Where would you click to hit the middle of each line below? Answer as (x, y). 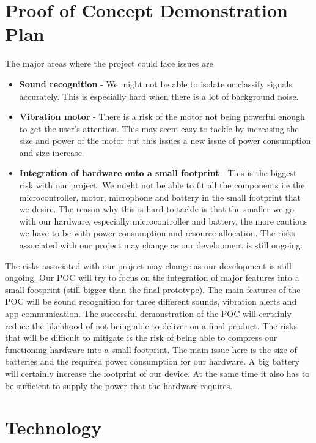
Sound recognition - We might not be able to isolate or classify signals (156, 84)
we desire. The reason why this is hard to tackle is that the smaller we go (157, 209)
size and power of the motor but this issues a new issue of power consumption (165, 140)
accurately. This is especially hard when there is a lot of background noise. (159, 96)
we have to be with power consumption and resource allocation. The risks (157, 233)
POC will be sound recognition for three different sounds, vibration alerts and (151, 301)
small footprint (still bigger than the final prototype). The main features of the (153, 289)
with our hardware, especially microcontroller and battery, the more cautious (164, 221)
